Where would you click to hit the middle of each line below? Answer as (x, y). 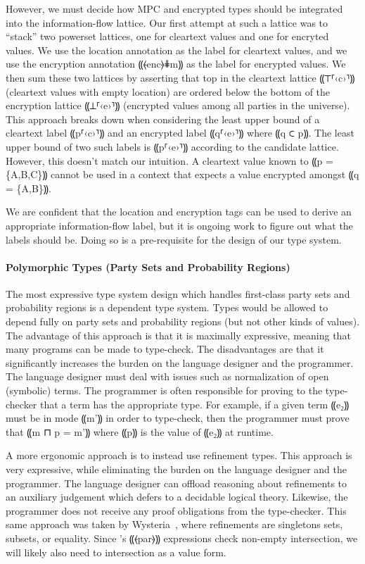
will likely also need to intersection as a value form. (116, 552)
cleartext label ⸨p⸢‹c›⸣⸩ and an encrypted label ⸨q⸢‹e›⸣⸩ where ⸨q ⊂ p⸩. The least (180, 133)
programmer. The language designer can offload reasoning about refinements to (177, 483)
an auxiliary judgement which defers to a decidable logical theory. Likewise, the (177, 497)
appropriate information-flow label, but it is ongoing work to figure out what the (179, 225)
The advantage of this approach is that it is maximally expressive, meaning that (178, 335)
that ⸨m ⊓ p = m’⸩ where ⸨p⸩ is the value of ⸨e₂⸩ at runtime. (140, 431)
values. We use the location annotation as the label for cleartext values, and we (177, 50)
